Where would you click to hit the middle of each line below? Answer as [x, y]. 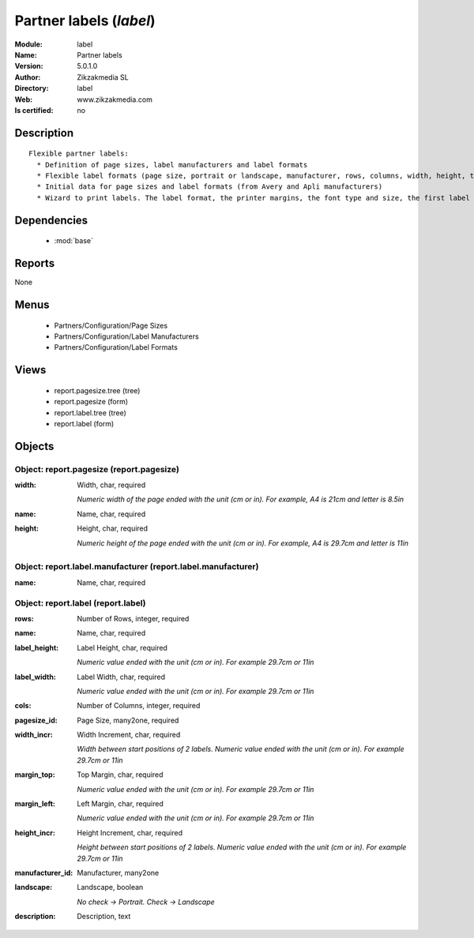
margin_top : [35, 775]
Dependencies [51, 220]
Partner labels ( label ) [85, 21]
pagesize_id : [36, 720]
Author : [28, 77]
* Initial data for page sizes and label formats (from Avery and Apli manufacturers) [210, 187]
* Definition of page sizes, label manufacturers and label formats [172, 165]
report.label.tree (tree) [90, 413]
